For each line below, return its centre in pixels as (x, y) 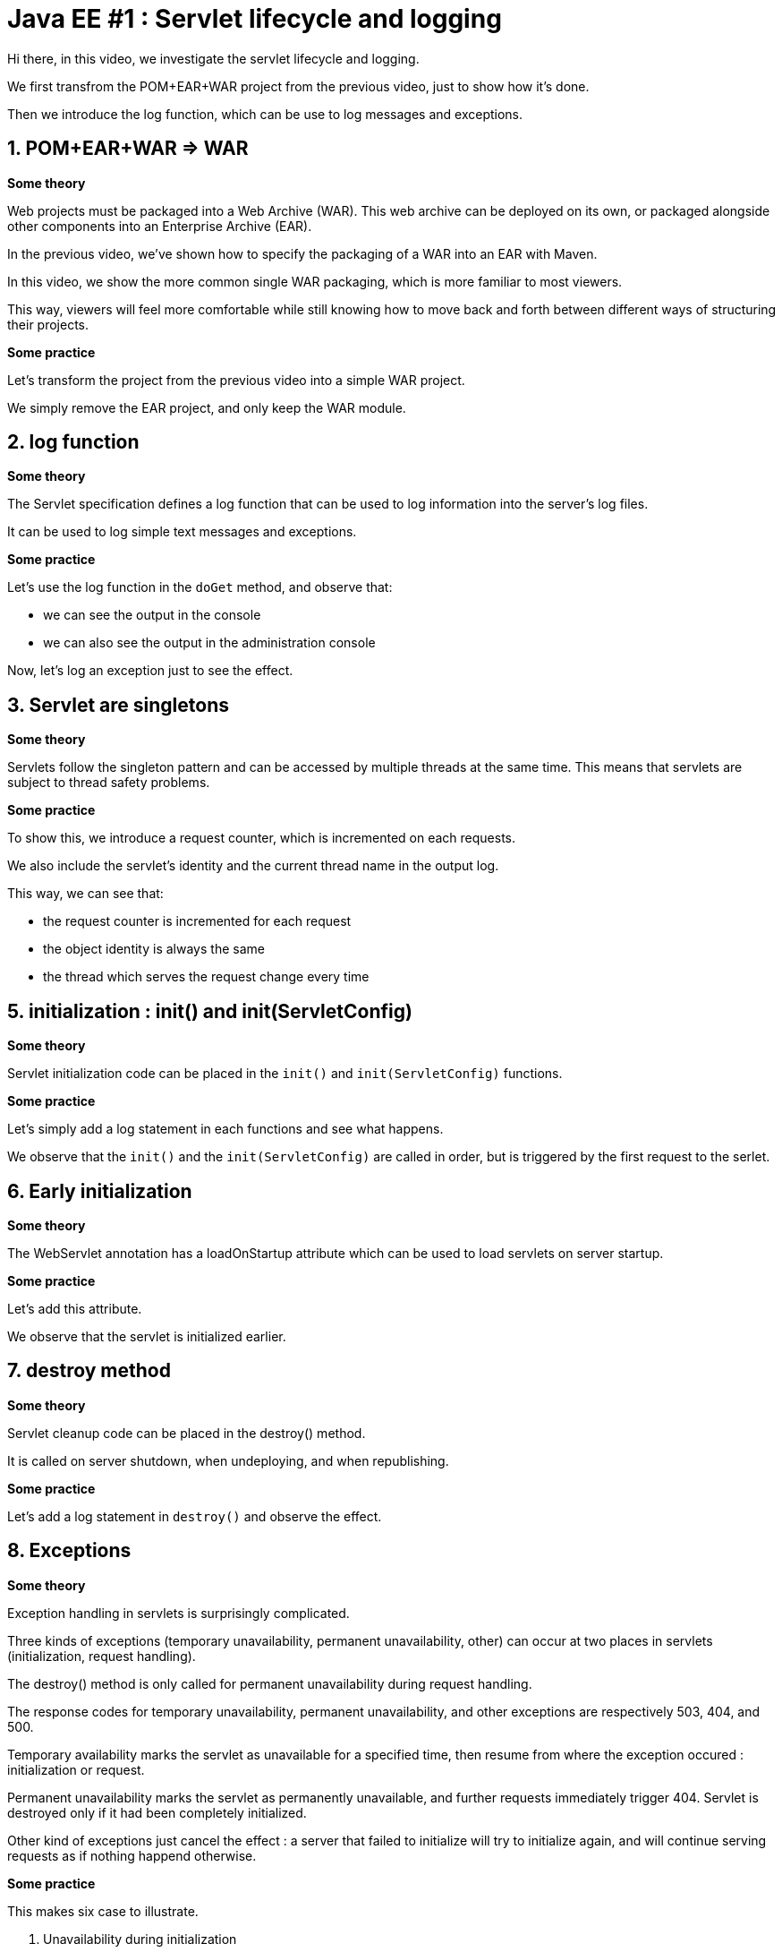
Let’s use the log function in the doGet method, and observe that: (200, 587)
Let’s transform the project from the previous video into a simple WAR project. (236, 380)
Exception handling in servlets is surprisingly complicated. (178, 1613)
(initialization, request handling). (102, 1656)
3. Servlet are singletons (119, 705)
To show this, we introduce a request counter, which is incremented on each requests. (262, 838)
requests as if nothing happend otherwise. (132, 1855)
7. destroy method (89, 1371)
